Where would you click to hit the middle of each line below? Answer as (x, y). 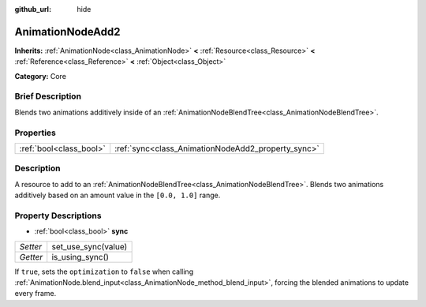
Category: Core (41, 76)
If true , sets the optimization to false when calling (104, 271)
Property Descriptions (58, 215)
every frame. (35, 294)
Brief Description (48, 96)
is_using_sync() (80, 256)
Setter (31, 246)
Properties (35, 133)
